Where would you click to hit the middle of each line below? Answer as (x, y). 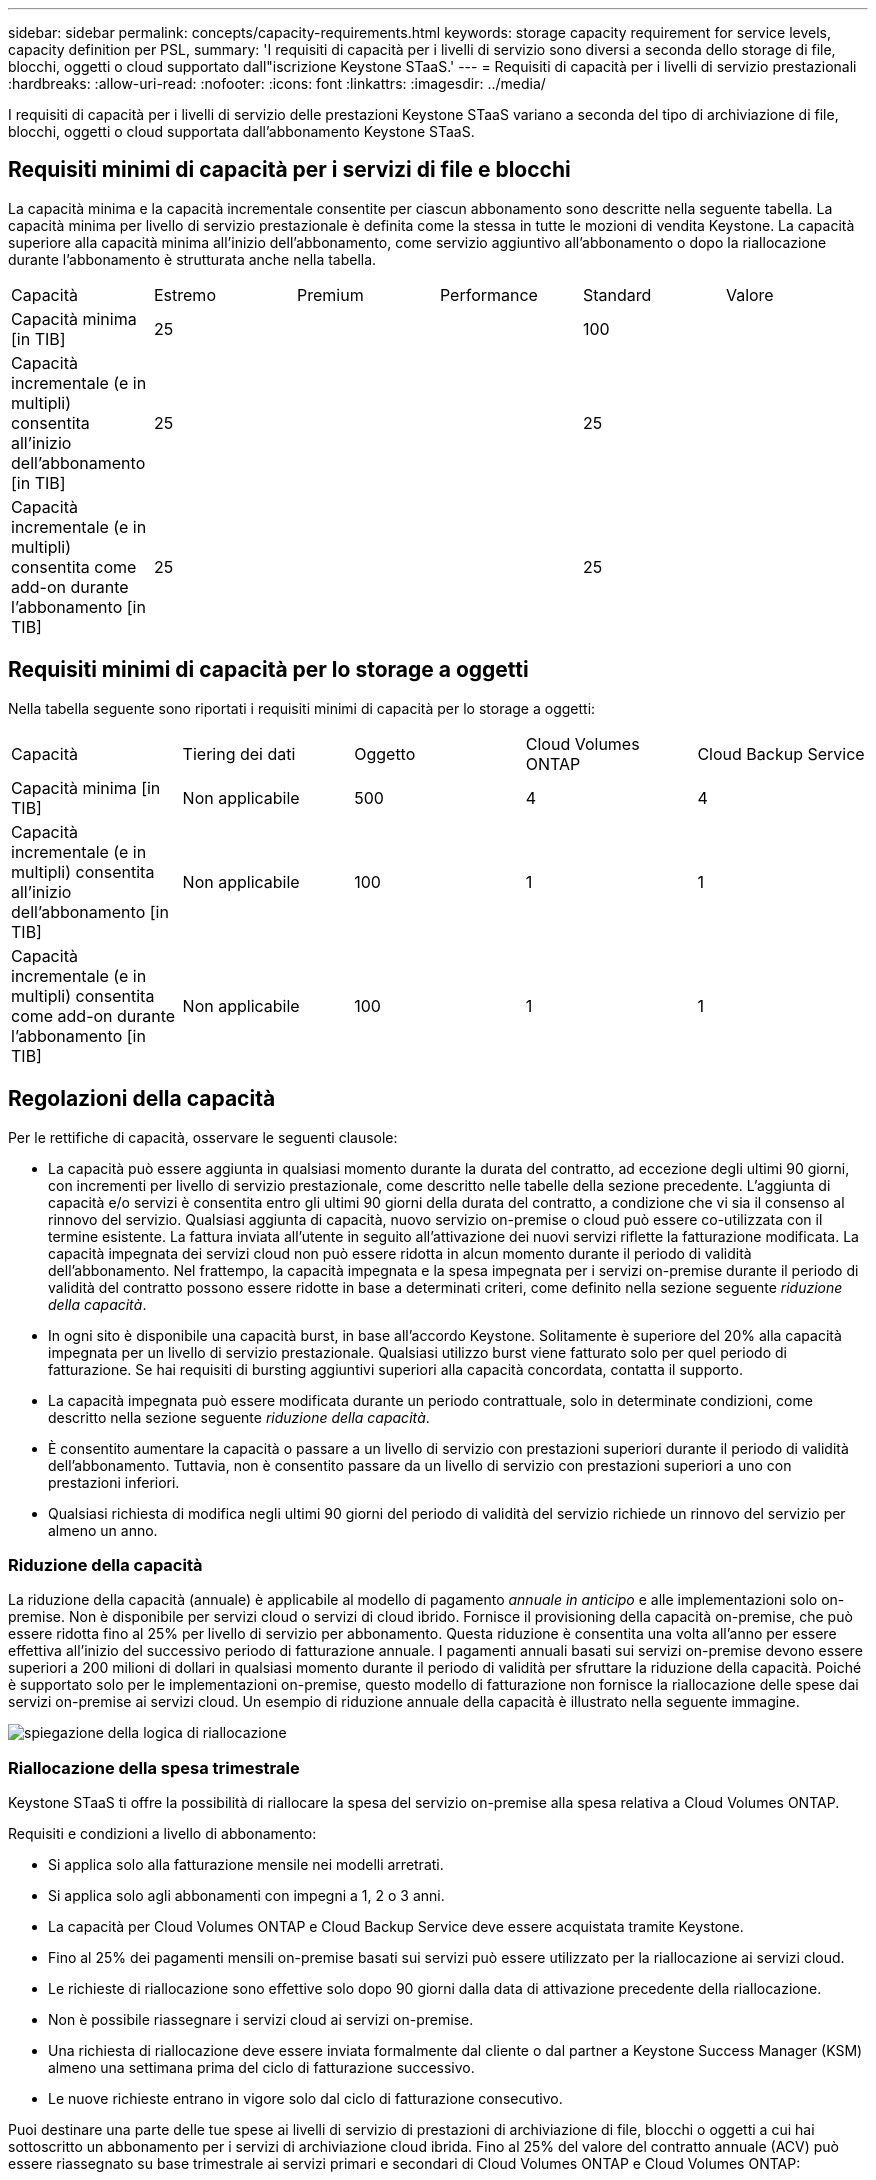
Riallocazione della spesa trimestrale (154, 1767)
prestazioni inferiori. (114, 1482)
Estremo (184, 294)
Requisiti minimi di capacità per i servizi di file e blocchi (289, 170)
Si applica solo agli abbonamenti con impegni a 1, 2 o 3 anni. (246, 1896)
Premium (330, 294)
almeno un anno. (103, 1530)
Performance (488, 294)
